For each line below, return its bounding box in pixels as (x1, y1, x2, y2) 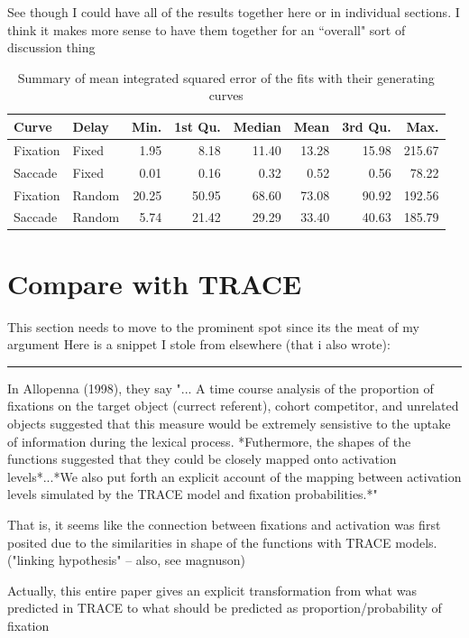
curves (208, 86, 244, 105)
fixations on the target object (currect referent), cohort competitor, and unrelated (7, 396, 459, 415)
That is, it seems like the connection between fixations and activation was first (7, 514, 441, 533)
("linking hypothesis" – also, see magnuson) (7, 550, 246, 569)
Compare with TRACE (7, 264, 302, 301)
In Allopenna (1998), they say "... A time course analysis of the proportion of (7, 378, 434, 397)
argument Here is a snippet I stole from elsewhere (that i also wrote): (7, 335, 391, 354)
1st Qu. (174, 116, 221, 135)
